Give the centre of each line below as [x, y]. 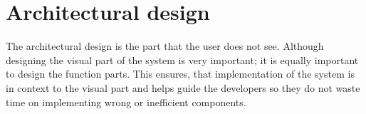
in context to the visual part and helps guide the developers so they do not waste [183, 87]
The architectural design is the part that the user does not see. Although [165, 46]
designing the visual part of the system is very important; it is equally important [182, 59]
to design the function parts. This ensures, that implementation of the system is [180, 74]
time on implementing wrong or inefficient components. [126, 102]
